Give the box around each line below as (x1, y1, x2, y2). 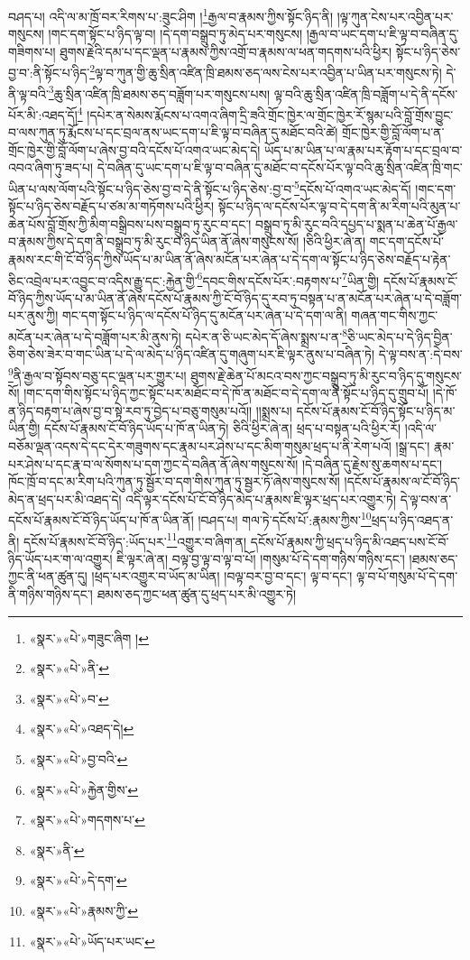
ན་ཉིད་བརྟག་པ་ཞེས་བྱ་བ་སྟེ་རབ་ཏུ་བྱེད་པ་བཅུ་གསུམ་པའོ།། (8, 401, 253, 420)
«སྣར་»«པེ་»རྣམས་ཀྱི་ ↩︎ (29, 900, 139, 919)
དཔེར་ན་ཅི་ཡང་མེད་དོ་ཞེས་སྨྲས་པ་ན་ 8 (185, 325, 348, 346)
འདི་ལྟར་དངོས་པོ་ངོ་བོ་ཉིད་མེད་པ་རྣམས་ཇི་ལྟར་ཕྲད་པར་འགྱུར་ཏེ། (125, 489, 397, 508)
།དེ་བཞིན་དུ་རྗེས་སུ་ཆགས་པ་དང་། (301, 454, 443, 473)
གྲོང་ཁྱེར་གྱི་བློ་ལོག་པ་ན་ (342, 123, 445, 142)
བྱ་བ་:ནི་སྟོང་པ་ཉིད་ (8, 63, 90, 82)
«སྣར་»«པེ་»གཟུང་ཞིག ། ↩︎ (29, 628, 149, 647)
